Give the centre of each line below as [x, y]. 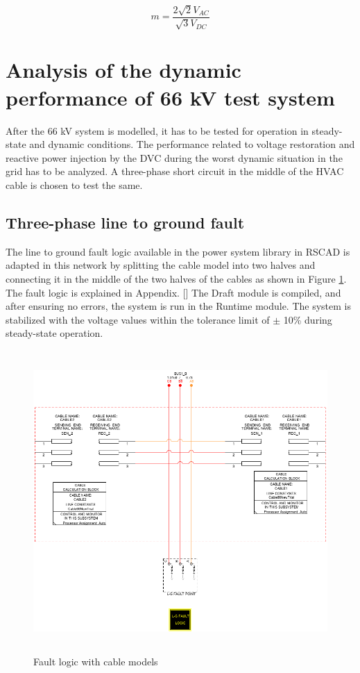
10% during [308, 319]
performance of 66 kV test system [170, 97]
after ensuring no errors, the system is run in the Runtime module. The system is [179, 306]
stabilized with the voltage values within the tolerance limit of [138, 319]
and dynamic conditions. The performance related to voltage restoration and [192, 144]
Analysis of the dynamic [123, 70]
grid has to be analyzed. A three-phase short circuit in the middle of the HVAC [175, 171]
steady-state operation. [54, 333]
